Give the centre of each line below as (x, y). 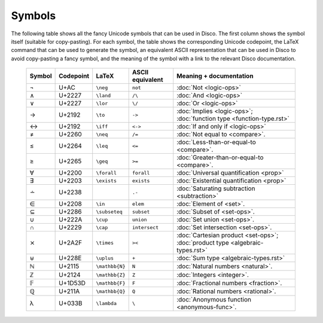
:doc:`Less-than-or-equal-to (217, 142)
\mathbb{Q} (111, 291)
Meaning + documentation (215, 76)
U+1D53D (72, 283)
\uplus (105, 258)
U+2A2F (71, 243)
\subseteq (109, 211)
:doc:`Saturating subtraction (216, 188)
